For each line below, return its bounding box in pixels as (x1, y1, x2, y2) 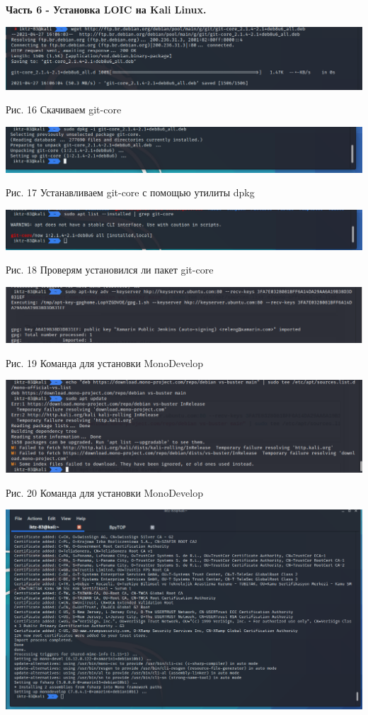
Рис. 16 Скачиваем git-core (6, 102, 122, 117)
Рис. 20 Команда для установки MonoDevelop (6, 485, 203, 500)
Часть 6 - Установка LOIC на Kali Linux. (6, 2, 207, 16)
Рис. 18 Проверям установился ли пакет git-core (6, 262, 214, 277)
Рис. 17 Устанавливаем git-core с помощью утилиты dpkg (6, 185, 255, 200)
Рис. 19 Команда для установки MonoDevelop (6, 355, 203, 370)
